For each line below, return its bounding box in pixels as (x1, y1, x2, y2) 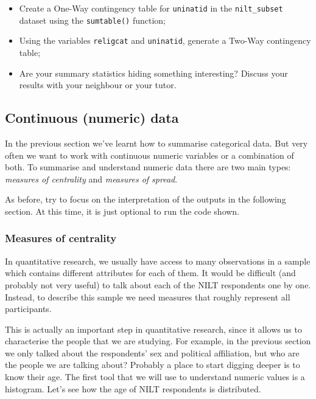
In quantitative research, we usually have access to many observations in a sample (5, 254, 311, 267)
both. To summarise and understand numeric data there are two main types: (5, 161, 291, 173)
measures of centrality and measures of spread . (5, 172, 178, 185)
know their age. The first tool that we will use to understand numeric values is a (5, 370, 305, 383)
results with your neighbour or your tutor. (19, 78, 177, 91)
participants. (5, 302, 52, 315)
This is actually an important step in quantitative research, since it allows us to (5, 322, 302, 335)
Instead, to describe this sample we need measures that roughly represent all (5, 290, 290, 303)
